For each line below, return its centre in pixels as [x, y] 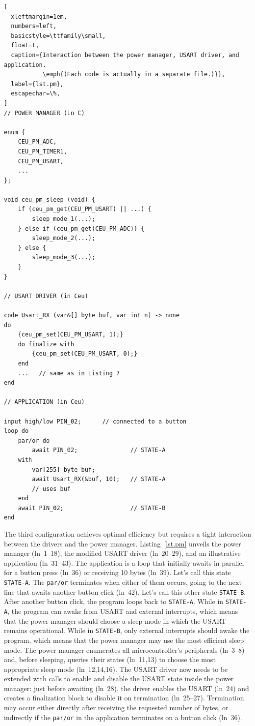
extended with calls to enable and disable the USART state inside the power [119, 679]
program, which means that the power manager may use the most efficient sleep [124, 640]
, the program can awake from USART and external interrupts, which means [123, 611]
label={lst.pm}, [37, 84]
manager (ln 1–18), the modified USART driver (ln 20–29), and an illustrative [122, 553]
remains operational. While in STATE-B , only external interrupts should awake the [127, 630]
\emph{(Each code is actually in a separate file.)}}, [134, 75]
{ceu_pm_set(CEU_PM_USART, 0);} [85, 354]
